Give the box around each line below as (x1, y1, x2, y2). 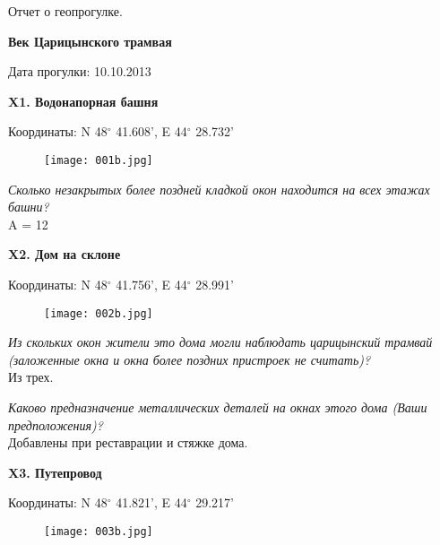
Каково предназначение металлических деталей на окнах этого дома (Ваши (8, 398, 427, 417)
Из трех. (8, 368, 54, 386)
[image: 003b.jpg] (44, 525, 153, 538)
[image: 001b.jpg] (44, 153, 153, 167)
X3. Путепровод (8, 463, 102, 481)
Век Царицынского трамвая (8, 31, 172, 50)
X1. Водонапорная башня (8, 91, 159, 110)
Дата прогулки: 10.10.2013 (8, 62, 151, 81)
